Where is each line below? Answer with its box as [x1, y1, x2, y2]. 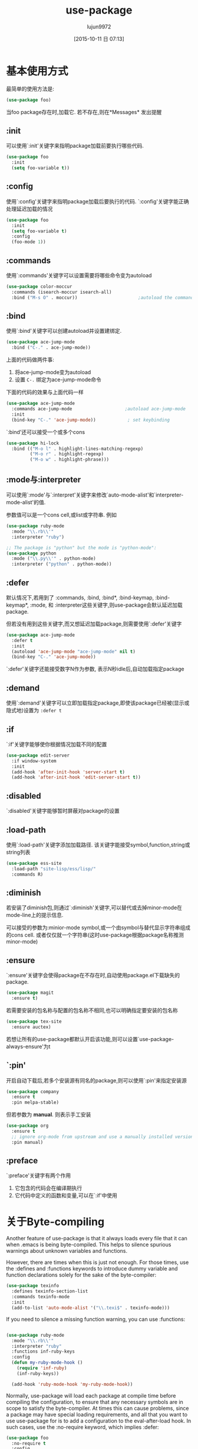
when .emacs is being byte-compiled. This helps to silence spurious [6, 1241, 171, 1248]
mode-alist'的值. [6, 499, 46, 505]
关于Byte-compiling [6, 1215, 105, 1228]
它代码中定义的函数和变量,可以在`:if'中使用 [14, 1192, 118, 1199]
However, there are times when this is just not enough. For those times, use [6, 1259, 189, 1266]
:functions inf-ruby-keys [11, 1348, 75, 1354]
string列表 [6, 848, 31, 855]
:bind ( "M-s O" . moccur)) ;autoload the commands [11, 294, 196, 300]
